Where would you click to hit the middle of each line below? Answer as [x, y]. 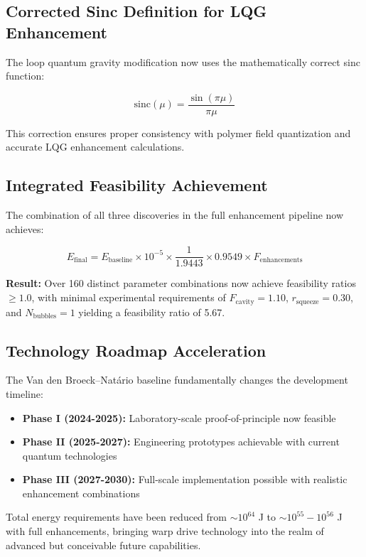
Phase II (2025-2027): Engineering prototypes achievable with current [181, 442]
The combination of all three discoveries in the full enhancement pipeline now [175, 215]
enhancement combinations [81, 493]
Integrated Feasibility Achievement [137, 185]
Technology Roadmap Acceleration [136, 350]
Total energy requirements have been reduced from [116, 517]
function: [25, 76]
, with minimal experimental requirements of [129, 297]
